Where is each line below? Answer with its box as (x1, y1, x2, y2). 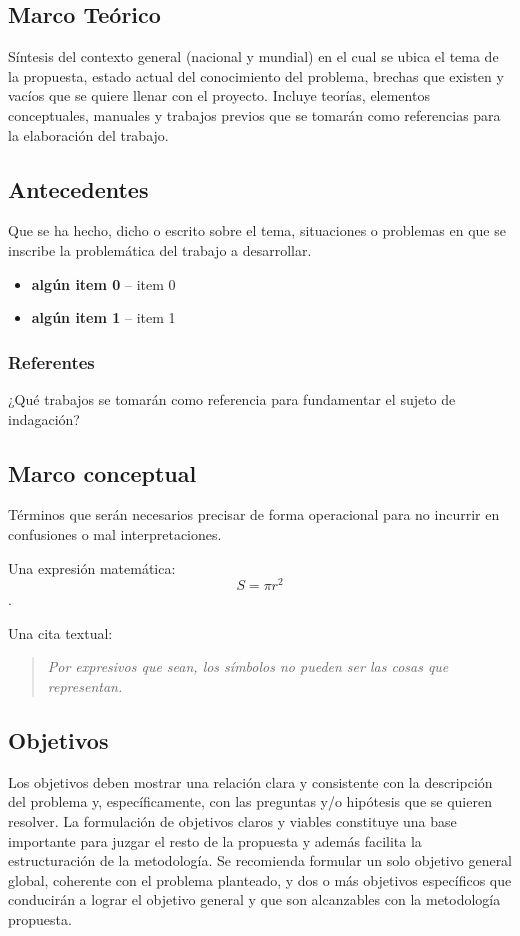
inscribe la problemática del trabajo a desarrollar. (8, 239, 312, 260)
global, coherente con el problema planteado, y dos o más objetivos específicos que (8, 869, 512, 890)
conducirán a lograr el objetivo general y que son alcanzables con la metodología (8, 889, 501, 910)
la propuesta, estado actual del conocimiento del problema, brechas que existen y (8, 65, 504, 86)
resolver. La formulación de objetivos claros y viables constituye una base (8, 810, 457, 831)
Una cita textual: (8, 622, 113, 643)
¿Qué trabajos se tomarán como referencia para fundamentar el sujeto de (8, 388, 456, 409)
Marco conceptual (8, 457, 197, 488)
